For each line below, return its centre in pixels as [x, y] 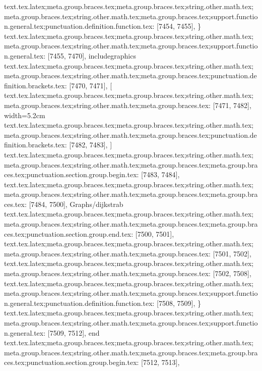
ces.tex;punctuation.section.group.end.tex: [69, 233]
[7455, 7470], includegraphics [92, 55]
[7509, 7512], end [74, 332]
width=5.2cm [25, 115]
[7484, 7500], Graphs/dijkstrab [76, 204]
